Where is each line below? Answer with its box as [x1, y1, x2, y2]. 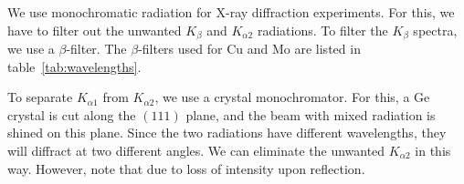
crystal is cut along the [7, 105, 136, 124]
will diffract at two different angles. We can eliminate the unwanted [7, 141, 385, 160]
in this [415, 141, 451, 160]
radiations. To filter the [257, 20, 388, 39]
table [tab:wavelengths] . [7, 56, 142, 76]
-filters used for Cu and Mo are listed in [138, 39, 361, 58]
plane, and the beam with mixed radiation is [185, 105, 436, 124]
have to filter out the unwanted [7, 20, 182, 39]
